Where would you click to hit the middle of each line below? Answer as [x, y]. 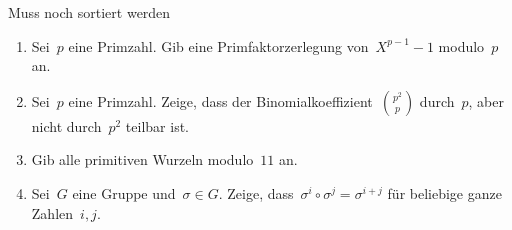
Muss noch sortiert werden [89, 12]
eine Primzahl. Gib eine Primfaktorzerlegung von [218, 45]
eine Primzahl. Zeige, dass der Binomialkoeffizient [220, 100]
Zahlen [52, 212]
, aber [486, 100]
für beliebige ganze [444, 192]
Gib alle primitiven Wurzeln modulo [142, 159]
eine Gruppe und [124, 192]
